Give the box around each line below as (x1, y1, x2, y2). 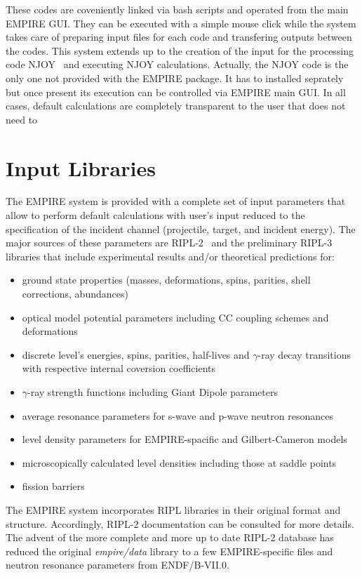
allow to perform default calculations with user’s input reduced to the (6, 208, 305, 223)
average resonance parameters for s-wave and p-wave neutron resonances (22, 408, 333, 423)
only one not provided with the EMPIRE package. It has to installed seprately (6, 70, 344, 85)
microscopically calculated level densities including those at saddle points (22, 455, 337, 470)
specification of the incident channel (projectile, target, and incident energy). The (6, 221, 356, 236)
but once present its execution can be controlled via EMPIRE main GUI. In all (6, 84, 346, 99)
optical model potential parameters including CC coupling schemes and (22, 310, 329, 324)
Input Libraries (6, 153, 156, 182)
